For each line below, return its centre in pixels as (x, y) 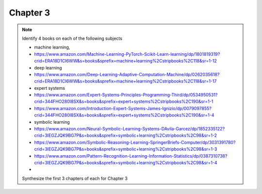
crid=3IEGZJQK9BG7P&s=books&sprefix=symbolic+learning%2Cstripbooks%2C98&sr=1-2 (126, 135)
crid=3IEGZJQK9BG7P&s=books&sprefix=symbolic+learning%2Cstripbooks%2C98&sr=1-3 (126, 149)
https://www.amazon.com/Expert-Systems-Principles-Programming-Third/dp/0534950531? (126, 95)
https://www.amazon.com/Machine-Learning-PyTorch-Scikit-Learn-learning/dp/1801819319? (127, 54)
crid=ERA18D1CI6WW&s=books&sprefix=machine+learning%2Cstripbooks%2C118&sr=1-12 (125, 61)
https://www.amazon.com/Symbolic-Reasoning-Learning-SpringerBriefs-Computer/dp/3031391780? (135, 142)
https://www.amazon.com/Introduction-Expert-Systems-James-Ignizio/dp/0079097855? (123, 108)
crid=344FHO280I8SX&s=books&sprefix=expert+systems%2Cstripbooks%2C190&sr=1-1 (124, 101)
